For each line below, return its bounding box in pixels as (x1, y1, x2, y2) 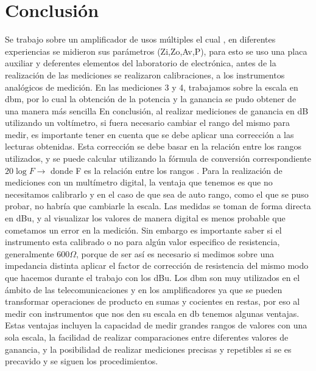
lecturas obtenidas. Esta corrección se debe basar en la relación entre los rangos (5, 140, 302, 153)
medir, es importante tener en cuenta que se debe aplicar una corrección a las (5, 128, 294, 140)
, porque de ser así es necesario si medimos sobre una (76, 247, 274, 260)
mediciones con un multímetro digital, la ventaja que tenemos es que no (5, 176, 273, 189)
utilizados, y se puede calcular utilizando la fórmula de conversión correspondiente (5, 152, 311, 165)
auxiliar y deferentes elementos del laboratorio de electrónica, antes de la (5, 57, 276, 69)
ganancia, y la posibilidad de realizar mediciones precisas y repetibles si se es (5, 342, 292, 355)
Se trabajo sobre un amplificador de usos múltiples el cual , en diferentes (5, 33, 276, 46)
